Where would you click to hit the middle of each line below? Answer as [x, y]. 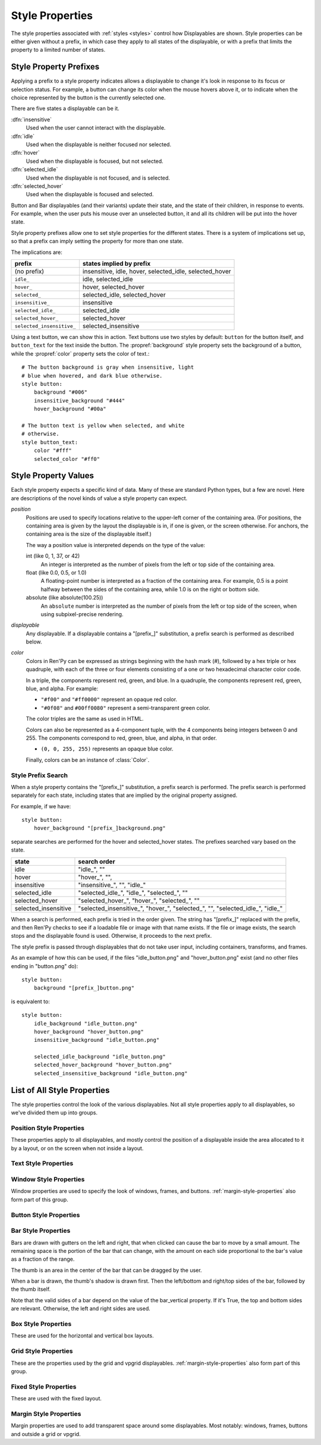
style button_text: [50, 442]
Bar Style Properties [41, 1231]
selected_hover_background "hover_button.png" [103, 1065]
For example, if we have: [41, 806]
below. [34, 642]
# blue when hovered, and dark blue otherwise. [92, 376]
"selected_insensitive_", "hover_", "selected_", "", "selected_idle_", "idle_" [180, 908]
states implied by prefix [117, 263]
